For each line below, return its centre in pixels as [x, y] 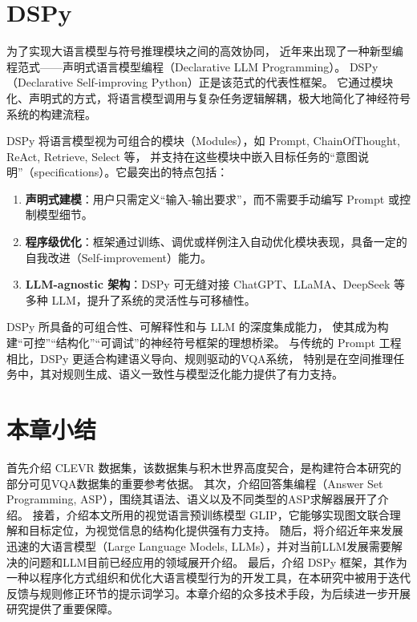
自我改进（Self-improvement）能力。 [118, 257]
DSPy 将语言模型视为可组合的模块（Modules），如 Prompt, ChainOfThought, [203, 141]
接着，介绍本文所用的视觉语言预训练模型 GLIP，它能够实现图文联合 [211, 514]
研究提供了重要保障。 [63, 609]
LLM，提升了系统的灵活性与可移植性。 [154, 299]
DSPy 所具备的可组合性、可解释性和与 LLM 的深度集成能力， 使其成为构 [198, 327]
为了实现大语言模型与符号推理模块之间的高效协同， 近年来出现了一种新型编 [205, 51]
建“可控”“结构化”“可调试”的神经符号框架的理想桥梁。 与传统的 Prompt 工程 [204, 343]
